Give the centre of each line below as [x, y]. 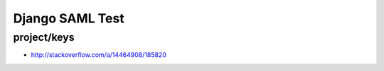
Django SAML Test [69, 18]
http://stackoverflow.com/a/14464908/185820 [98, 55]
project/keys [44, 37]
